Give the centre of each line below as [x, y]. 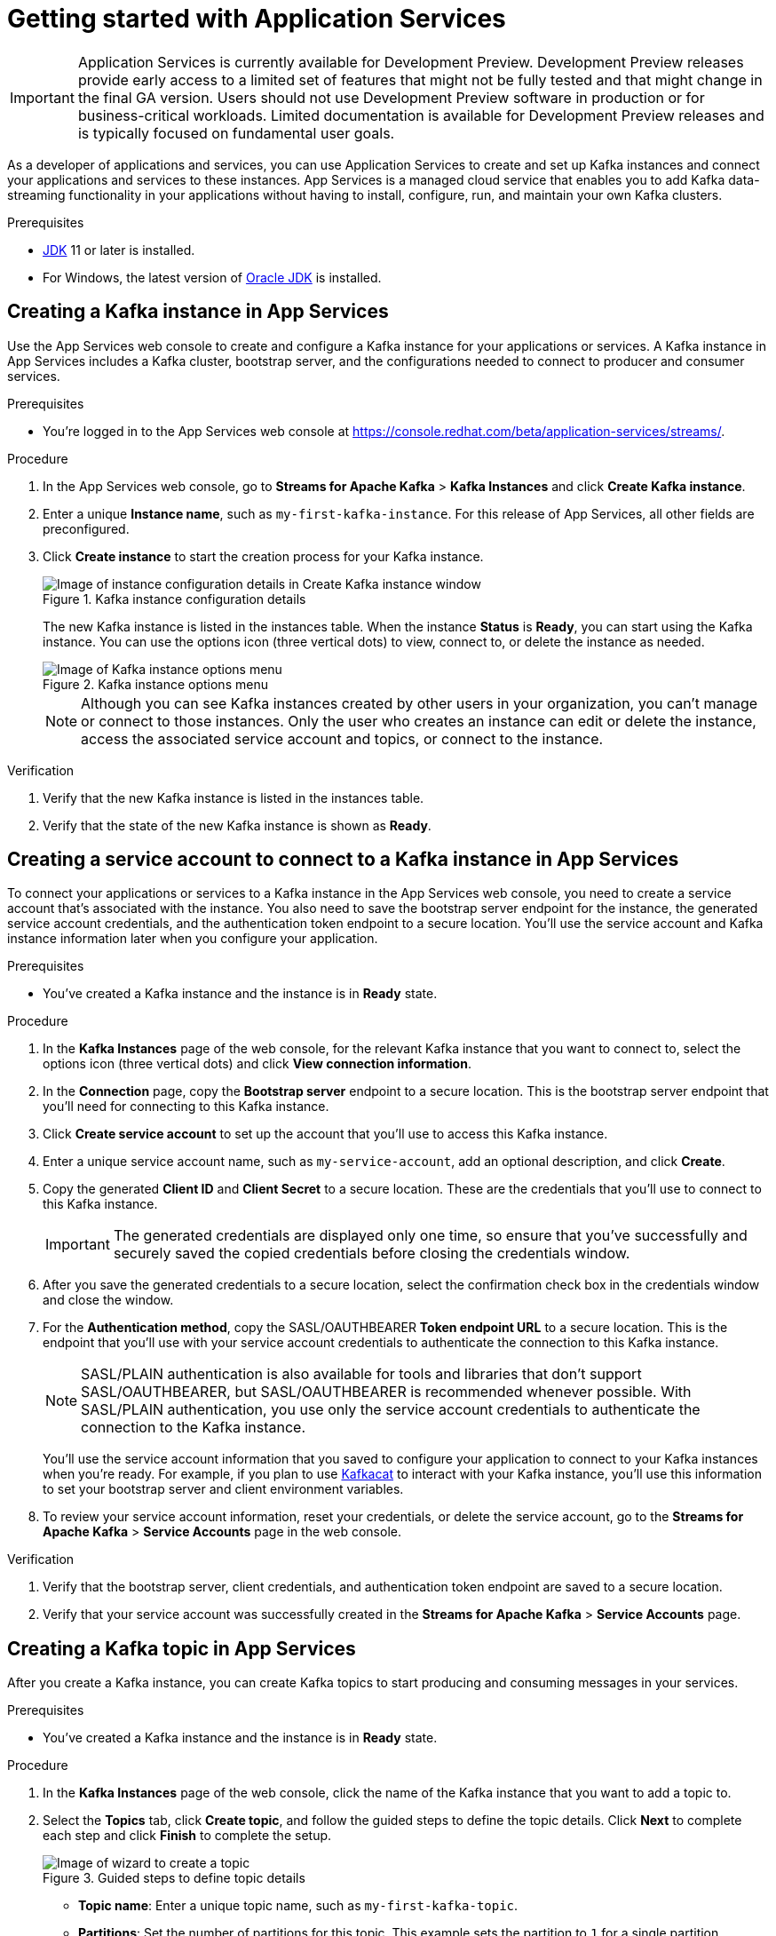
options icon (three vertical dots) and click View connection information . [257, 1064]
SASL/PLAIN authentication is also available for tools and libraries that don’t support [361, 1374]
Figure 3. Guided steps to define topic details [174, 1878]
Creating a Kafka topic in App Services [182, 1648]
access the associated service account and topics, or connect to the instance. [342, 738]
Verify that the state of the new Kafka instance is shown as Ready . [237, 825]
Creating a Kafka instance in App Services [198, 312]
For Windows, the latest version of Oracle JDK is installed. [212, 277]
